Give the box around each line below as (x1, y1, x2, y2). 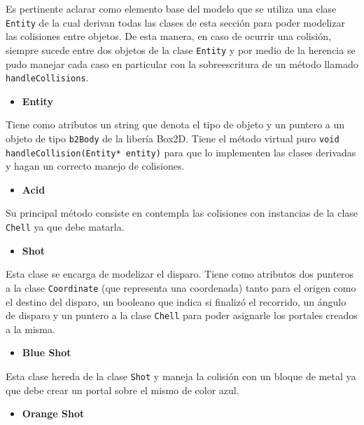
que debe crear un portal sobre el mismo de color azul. (6, 382, 239, 397)
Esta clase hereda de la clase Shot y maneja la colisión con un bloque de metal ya (6, 368, 356, 383)
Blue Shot (22, 345, 71, 360)
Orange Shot (22, 406, 85, 421)
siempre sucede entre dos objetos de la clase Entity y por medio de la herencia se (6, 42, 356, 57)
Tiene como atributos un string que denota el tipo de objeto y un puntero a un (6, 117, 345, 132)
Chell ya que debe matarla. (6, 220, 125, 234)
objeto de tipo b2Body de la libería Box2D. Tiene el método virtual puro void (6, 130, 339, 145)
